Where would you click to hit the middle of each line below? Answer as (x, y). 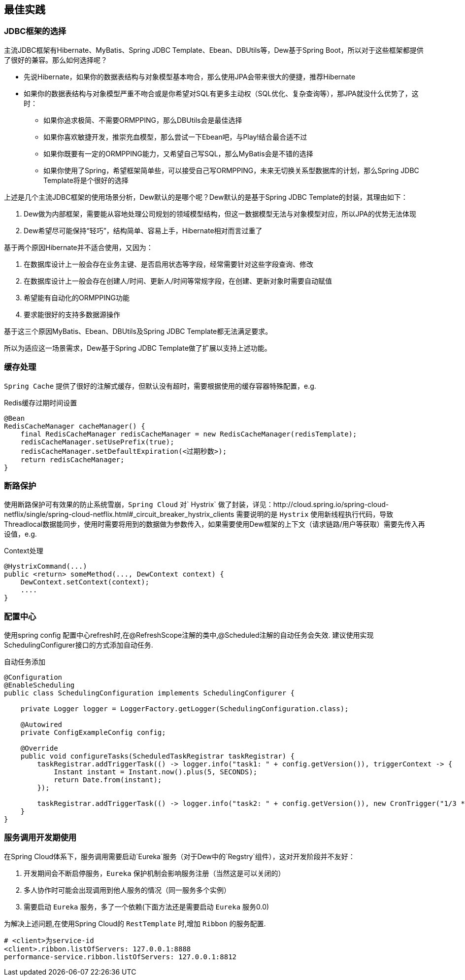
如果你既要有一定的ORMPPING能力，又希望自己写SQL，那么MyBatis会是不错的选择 (178, 153)
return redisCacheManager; (72, 459)
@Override (39, 748)
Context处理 (24, 551)
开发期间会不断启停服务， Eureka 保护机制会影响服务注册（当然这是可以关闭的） (154, 873)
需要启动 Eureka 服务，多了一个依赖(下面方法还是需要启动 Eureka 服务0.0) (147, 907)
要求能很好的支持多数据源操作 (72, 314)
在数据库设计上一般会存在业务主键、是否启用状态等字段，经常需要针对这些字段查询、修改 (168, 264)
